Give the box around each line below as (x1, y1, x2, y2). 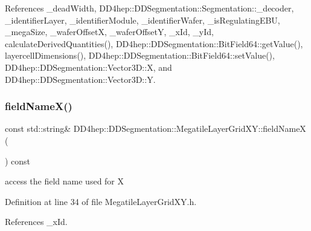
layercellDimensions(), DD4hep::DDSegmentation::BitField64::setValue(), (5, 49, 275, 62)
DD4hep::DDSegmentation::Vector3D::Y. (5, 73, 156, 85)
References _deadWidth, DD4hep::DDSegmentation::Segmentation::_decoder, (5, 2, 294, 14)
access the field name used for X (5, 175, 124, 187)
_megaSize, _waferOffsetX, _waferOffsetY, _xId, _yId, (5, 25, 214, 38)
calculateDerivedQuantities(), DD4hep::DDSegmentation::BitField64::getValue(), (5, 37, 303, 50)
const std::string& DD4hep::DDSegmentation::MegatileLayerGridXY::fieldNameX (5, 122, 306, 135)
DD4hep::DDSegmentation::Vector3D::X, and (5, 60, 172, 73)
